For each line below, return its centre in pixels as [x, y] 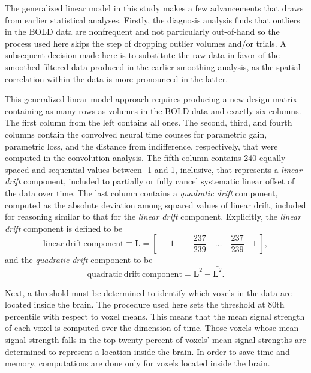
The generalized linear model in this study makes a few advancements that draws [154, 8]
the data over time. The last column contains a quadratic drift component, [141, 193]
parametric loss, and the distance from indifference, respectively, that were [141, 146]
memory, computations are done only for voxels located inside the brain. [138, 363]
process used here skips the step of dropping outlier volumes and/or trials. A [146, 43]
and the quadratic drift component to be [79, 260]
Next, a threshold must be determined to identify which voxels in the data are [148, 292]
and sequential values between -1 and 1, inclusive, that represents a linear [167, 169]
